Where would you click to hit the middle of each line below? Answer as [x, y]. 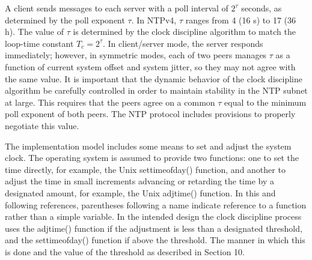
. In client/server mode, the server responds [183, 43]
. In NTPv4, [154, 20]
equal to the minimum [265, 102]
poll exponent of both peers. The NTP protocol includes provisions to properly [150, 114]
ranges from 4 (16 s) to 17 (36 [241, 20]
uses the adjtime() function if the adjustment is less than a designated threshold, [154, 228]
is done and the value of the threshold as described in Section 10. [125, 251]
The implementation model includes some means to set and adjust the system [148, 146]
